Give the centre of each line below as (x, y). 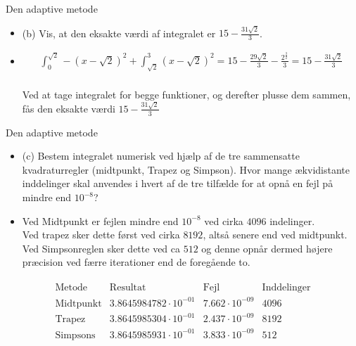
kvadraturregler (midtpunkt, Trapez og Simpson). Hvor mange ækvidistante (186, 169)
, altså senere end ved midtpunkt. (275, 235)
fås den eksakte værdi (69, 108)
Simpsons (75, 335)
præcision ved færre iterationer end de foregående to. (136, 262)
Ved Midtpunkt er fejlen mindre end (100, 220)
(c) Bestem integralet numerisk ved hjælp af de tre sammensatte (161, 156)
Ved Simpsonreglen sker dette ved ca (101, 248)
